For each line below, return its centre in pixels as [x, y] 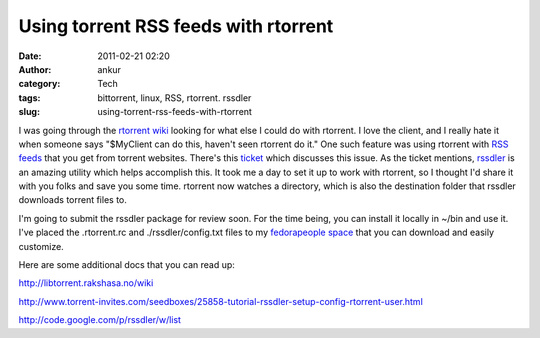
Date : [30, 56]
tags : [29, 97]
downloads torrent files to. [72, 200]
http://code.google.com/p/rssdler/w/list [100, 320]
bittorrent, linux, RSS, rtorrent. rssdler [174, 97]
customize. [41, 246]
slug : [29, 112]
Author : [35, 69]
